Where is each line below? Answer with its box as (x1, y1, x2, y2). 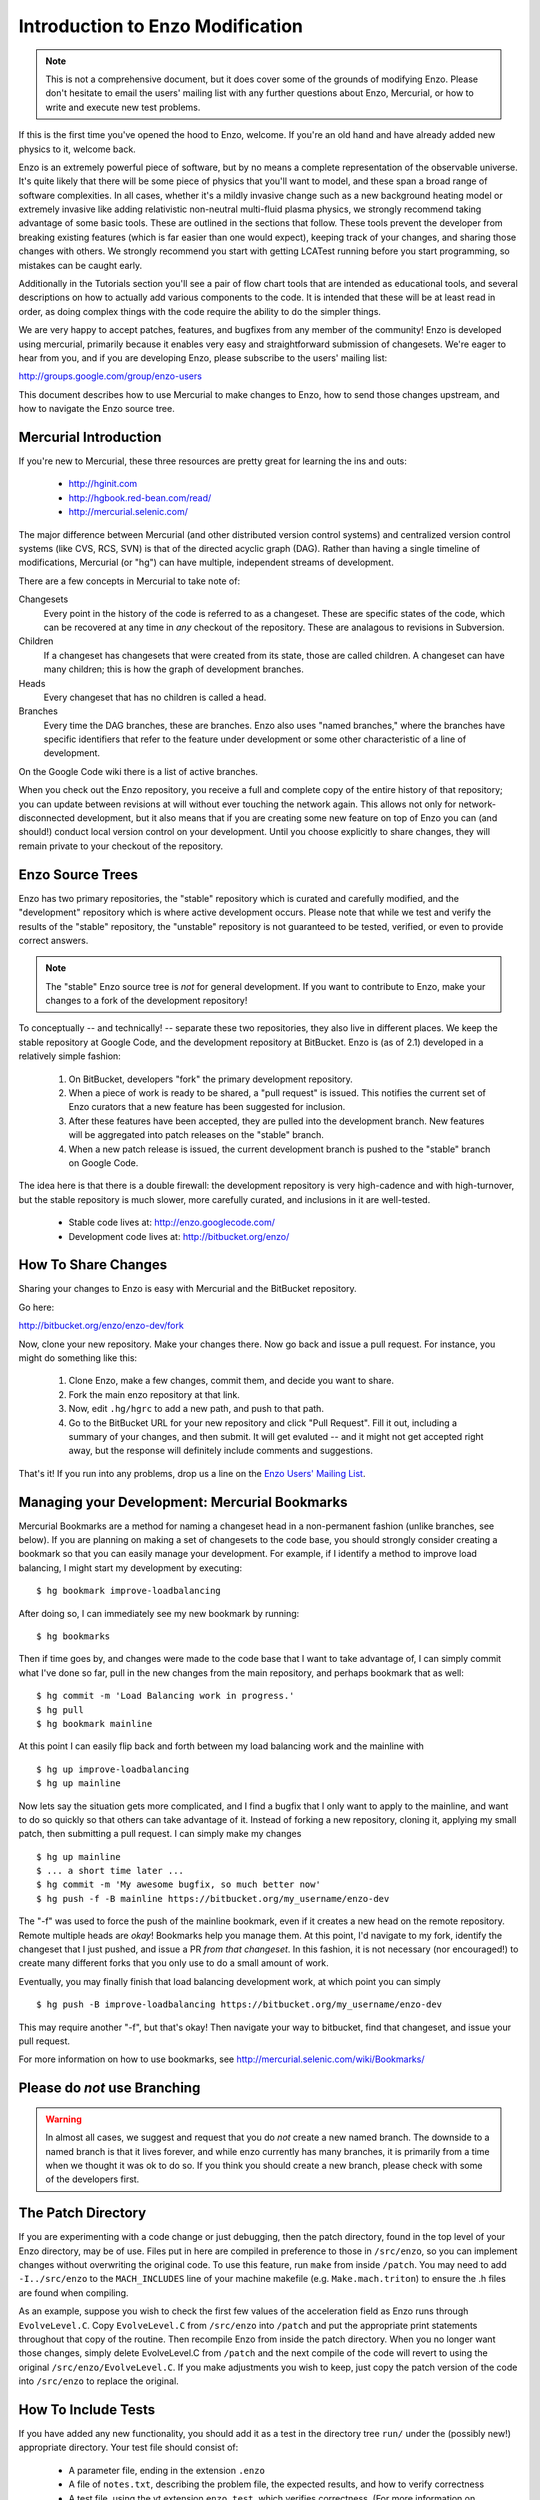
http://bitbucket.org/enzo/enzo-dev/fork (18, 1320, 184, 1332)
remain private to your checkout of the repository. (18, 840, 224, 852)
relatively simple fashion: (18, 1050, 122, 1062)
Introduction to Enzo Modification (18, 15, 304, 37)
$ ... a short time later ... (36, 1865, 185, 1877)
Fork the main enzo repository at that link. (68, 1388, 240, 1400)
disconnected (18, 812, 75, 824)
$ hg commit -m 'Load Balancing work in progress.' (36, 1690, 295, 1702)
